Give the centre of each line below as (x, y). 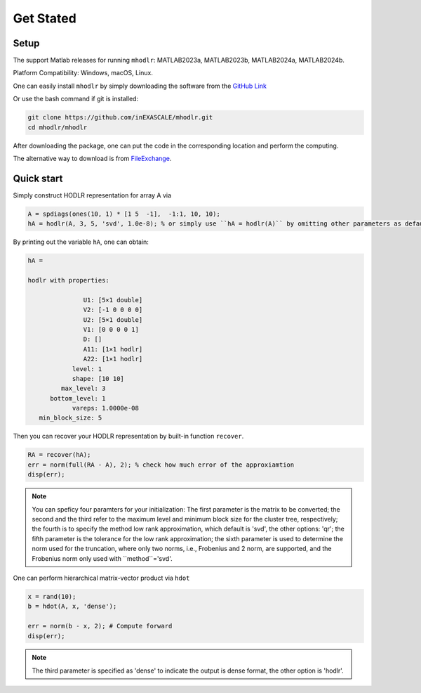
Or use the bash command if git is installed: (76, 99)
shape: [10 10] (98, 378)
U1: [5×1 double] (113, 300)
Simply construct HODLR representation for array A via (92, 195)
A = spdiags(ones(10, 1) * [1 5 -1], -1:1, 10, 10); (124, 214)
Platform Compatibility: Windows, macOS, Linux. (83, 73)
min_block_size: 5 (71, 418)
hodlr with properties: (69, 280)
